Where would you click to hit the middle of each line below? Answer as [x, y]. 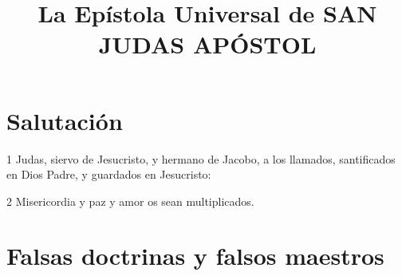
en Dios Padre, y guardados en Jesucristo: [109, 174]
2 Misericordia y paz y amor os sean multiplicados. [130, 201]
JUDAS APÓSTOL [207, 44]
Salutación [65, 120]
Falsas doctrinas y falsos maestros [195, 256]
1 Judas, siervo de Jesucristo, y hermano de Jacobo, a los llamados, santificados [201, 158]
